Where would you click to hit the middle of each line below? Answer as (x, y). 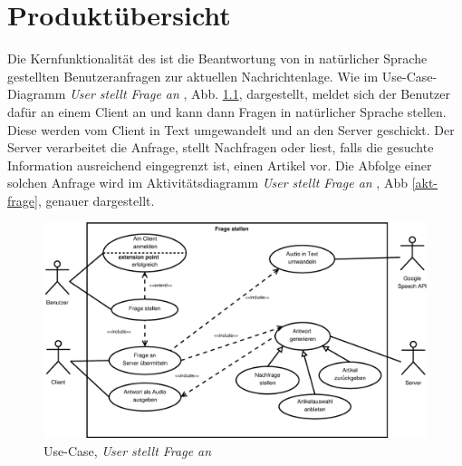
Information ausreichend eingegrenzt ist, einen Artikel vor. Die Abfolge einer (220, 165)
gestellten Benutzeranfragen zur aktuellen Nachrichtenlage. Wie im (193, 76)
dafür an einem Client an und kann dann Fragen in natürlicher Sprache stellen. (227, 111)
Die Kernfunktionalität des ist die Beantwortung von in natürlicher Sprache (217, 58)
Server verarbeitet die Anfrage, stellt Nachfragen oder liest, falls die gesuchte (221, 147)
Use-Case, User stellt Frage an (128, 450)
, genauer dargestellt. (96, 200)
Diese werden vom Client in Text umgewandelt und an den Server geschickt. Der (231, 129)
